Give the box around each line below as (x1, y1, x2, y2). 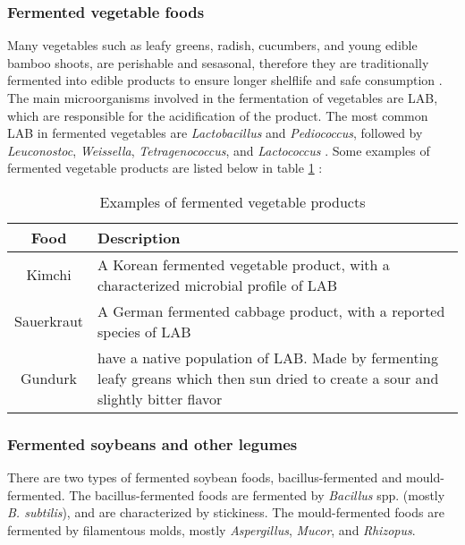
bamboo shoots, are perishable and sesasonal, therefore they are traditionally (7, 53, 429, 72)
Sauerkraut (14, 311, 84, 332)
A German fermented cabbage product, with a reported (97, 300, 445, 321)
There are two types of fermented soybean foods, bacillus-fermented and (7, 468, 402, 487)
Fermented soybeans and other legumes (7, 432, 298, 455)
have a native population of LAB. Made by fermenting (97, 346, 438, 368)
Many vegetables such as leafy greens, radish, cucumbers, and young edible (7, 36, 418, 55)
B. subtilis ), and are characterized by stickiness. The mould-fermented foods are (7, 503, 444, 522)
